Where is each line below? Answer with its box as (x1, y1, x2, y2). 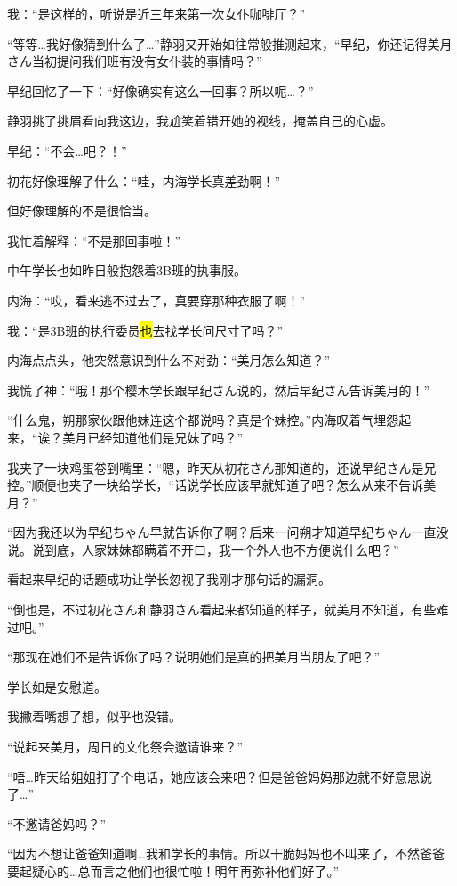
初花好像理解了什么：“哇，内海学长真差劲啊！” (7, 171, 281, 190)
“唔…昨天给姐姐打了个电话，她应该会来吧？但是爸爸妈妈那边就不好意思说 (7, 767, 432, 785)
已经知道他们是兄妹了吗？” (87, 427, 244, 446)
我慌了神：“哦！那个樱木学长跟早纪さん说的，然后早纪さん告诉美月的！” (7, 380, 430, 399)
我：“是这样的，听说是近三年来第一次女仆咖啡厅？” (7, 4, 306, 22)
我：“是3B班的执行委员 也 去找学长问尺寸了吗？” (7, 321, 284, 339)
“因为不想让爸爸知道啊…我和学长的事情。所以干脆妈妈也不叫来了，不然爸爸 (7, 844, 445, 863)
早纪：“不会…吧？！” (7, 141, 127, 159)
